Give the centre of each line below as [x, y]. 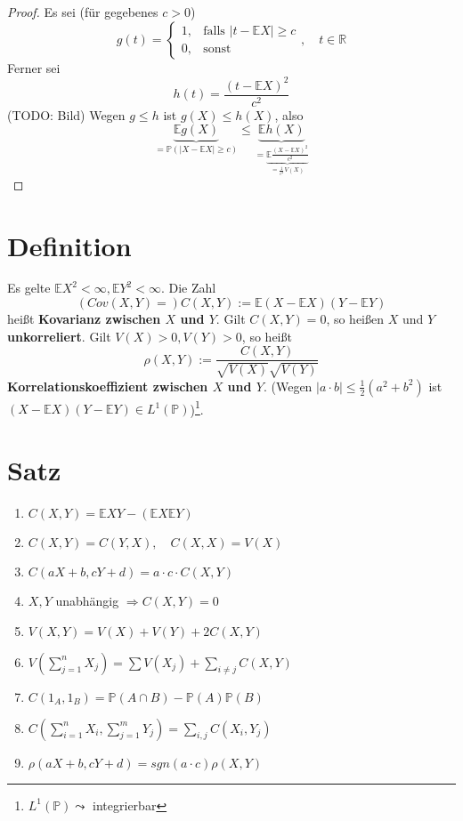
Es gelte [29, 288]
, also [289, 114]
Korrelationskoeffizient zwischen [108, 386]
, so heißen [355, 319]
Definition [69, 245]
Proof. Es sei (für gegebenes [83, 12]
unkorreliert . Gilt [59, 336]
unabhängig [87, 601]
